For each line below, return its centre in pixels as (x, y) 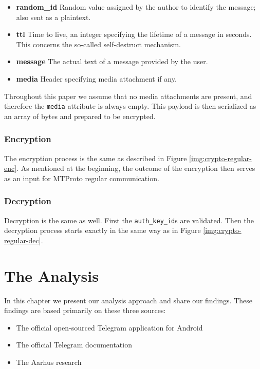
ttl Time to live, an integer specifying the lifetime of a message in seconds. (134, 34)
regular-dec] (23, 240)
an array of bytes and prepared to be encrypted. (80, 116)
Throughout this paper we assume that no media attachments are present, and (128, 96)
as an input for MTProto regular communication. (82, 178)
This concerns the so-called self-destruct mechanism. (98, 44)
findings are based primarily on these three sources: (85, 310)
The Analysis (51, 275)
